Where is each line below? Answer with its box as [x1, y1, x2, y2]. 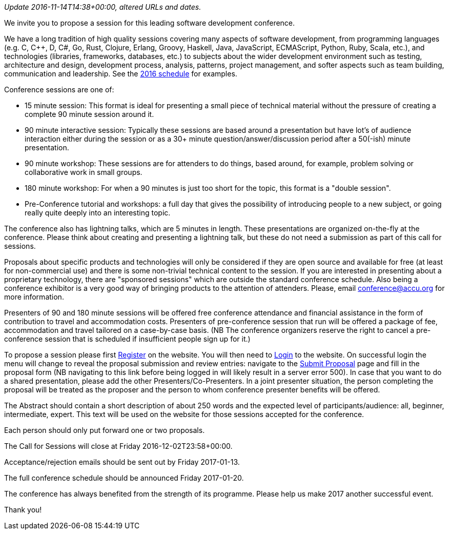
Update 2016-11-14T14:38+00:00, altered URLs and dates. [4, 3, 201, 11]
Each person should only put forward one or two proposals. [4, 426, 205, 434]
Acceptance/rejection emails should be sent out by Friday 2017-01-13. [4, 458, 240, 466]
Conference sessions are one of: [4, 85, 114, 94]
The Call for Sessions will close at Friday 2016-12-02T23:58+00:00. [4, 442, 233, 450]
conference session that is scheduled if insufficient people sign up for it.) [4, 334, 251, 343]
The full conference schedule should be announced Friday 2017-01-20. [4, 473, 244, 482]
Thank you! [4, 505, 42, 514]
